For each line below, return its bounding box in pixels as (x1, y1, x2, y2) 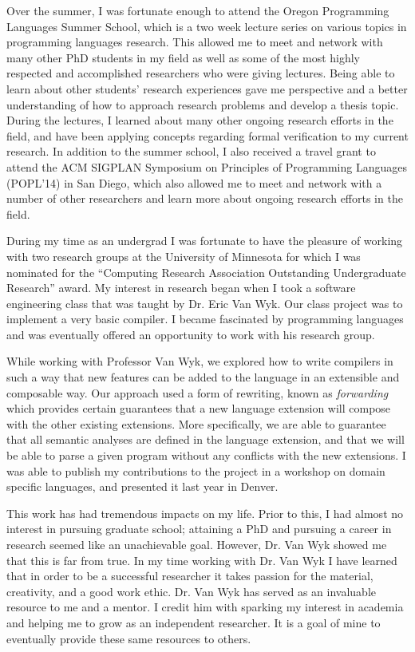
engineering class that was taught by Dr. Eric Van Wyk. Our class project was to (6, 294, 403, 311)
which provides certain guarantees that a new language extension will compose (6, 400, 391, 417)
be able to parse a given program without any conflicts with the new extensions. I (6, 447, 406, 464)
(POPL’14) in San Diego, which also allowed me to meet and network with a (6, 174, 382, 191)
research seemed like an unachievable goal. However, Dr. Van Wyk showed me (6, 536, 387, 552)
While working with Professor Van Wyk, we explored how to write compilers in (6, 353, 393, 369)
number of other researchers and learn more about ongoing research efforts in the (6, 190, 403, 207)
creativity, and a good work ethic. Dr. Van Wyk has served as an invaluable (6, 583, 376, 599)
